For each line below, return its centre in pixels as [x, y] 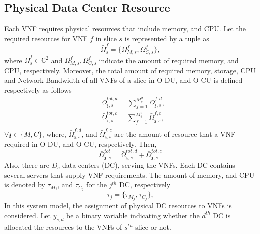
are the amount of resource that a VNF [175, 133]
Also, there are [27, 164]
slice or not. [153, 227]
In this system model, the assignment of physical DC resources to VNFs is [118, 206]
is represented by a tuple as [167, 38]
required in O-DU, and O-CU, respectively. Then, [80, 144]
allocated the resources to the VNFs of [63, 227]
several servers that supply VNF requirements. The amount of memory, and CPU [129, 174]
